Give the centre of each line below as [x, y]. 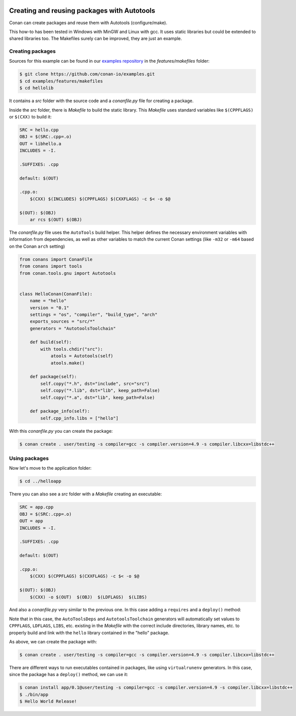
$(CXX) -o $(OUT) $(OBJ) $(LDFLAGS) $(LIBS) [89, 597]
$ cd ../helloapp [40, 481]
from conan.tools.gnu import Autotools [68, 273]
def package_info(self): [60, 411]
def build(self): [51, 342]
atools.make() [68, 363]
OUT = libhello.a [40, 144]
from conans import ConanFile [56, 259]
